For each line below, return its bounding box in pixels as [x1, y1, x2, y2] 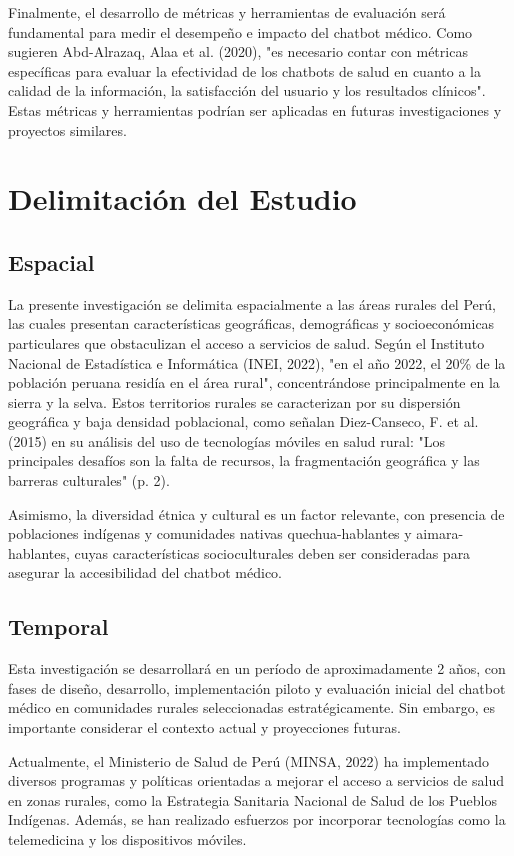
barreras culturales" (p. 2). [8, 470, 170, 491]
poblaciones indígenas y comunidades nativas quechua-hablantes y [8, 523, 412, 544]
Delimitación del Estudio [8, 178, 357, 219]
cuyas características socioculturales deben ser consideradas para [74, 542, 471, 563]
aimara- [416, 523, 464, 544]
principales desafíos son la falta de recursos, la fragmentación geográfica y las [8, 450, 480, 471]
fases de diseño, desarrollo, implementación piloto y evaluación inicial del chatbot [8, 677, 506, 698]
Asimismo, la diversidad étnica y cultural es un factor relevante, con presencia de [8, 503, 505, 524]
